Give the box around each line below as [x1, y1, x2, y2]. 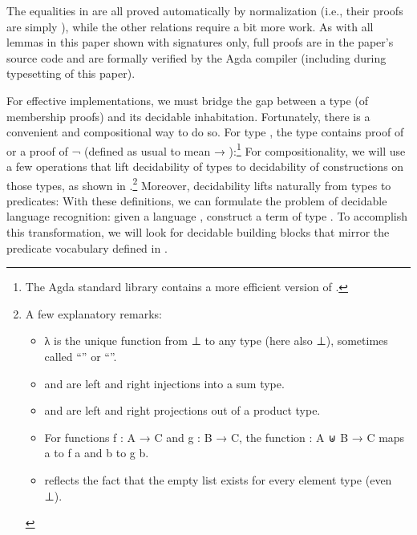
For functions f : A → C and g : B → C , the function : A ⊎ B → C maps [44, 428, 405, 445]
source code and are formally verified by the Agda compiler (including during [6, 49, 387, 66]
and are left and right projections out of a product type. [44, 402, 321, 419]
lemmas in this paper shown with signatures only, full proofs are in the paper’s [6, 34, 394, 51]
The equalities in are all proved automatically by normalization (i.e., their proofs [6, 2, 403, 18]
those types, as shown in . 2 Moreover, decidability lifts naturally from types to [6, 174, 391, 193]
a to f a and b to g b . [44, 444, 149, 461]
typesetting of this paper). [6, 65, 136, 82]
